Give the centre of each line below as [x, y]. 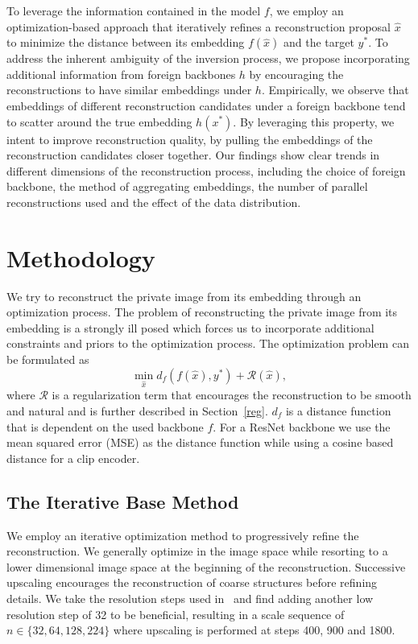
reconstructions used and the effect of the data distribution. [154, 202]
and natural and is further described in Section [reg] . [137, 411]
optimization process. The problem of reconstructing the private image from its [202, 312]
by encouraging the [296, 74]
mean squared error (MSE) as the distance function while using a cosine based [200, 442]
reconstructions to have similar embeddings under [129, 90]
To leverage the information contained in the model [134, 10]
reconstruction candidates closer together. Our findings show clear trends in [193, 155]
